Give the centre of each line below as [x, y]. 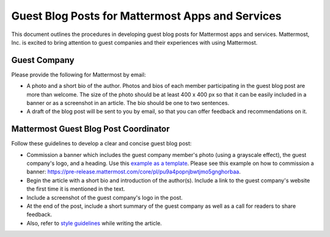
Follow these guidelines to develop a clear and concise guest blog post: [101, 144]
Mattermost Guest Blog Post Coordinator [91, 129]
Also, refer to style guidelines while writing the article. [94, 223]
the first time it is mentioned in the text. [76, 189]
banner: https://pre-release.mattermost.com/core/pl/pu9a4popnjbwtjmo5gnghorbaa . [134, 172]
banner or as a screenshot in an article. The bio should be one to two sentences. [128, 103]
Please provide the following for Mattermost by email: [79, 75]
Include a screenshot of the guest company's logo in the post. [105, 197]
